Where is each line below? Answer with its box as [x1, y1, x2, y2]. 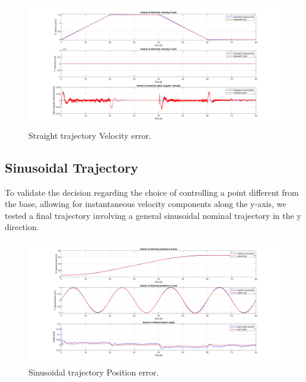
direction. [5, 221, 39, 233]
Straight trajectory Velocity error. [28, 129, 151, 141]
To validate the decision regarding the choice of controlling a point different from [5, 186, 299, 198]
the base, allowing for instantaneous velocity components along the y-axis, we [5, 198, 286, 210]
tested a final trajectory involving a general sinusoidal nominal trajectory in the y [5, 209, 301, 221]
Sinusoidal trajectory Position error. [28, 365, 159, 378]
